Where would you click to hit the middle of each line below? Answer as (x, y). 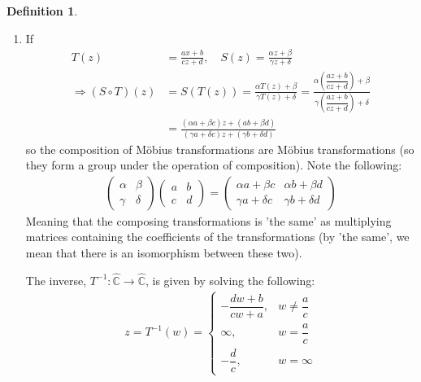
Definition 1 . (42, 11)
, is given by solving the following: (230, 280)
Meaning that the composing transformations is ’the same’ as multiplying (208, 220)
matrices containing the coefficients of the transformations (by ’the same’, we (217, 237)
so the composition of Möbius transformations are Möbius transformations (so (220, 149)
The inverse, (56, 280)
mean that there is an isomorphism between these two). (164, 253)
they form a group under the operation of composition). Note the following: (214, 165)
